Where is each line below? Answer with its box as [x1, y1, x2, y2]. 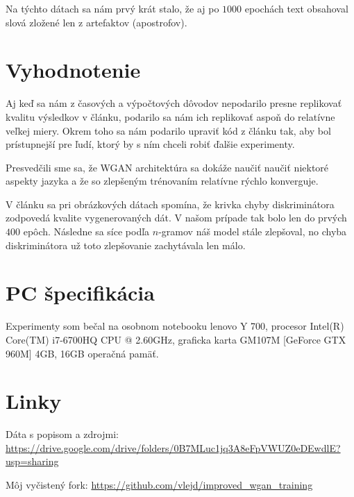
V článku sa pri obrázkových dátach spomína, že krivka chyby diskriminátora [6, 196, 335, 211]
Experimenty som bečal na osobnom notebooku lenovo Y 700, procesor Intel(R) [6, 319, 344, 333]
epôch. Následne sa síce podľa [23, 224, 150, 239]
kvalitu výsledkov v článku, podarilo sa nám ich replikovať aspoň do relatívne [6, 109, 335, 124]
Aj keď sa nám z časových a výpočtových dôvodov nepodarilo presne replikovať [6, 96, 342, 110]
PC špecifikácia [6, 278, 155, 307]
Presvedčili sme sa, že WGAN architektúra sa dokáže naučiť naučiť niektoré [6, 160, 329, 174]
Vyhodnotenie [6, 56, 141, 84]
